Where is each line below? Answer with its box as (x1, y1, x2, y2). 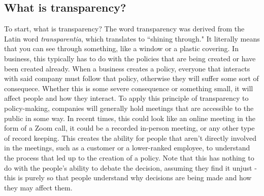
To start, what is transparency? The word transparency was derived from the (4, 23, 245, 34)
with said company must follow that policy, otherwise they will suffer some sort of (4, 73, 259, 84)
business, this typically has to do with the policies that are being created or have (4, 53, 256, 63)
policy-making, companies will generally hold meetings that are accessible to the (4, 102, 254, 113)
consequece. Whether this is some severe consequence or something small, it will (4, 83, 253, 93)
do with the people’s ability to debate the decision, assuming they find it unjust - (4, 162, 257, 173)
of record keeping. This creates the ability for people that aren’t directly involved (4, 132, 257, 143)
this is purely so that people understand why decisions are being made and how (4, 172, 252, 183)
